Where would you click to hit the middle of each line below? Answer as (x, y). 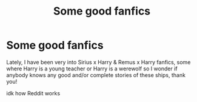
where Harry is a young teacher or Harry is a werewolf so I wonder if (92, 69)
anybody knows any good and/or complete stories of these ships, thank (96, 75)
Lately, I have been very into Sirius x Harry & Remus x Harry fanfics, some (98, 62)
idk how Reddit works (33, 93)
